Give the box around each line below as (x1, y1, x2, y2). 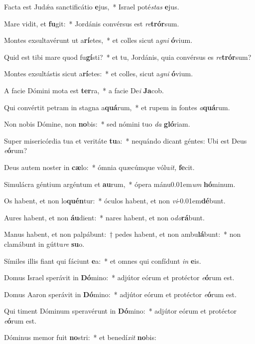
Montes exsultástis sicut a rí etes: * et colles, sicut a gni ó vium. (4, 68, 193, 79)
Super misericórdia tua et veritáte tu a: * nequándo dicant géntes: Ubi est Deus (4, 135, 247, 146)
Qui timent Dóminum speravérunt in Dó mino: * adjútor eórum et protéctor (4, 306, 237, 316)
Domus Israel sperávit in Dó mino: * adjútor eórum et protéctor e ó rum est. (4, 272, 235, 283)
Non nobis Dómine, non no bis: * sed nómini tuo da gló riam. (4, 119, 190, 129)
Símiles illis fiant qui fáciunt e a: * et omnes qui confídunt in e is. (4, 255, 201, 266)
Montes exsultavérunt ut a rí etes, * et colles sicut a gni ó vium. (4, 35, 193, 45)
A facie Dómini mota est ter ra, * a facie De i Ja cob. (4, 85, 164, 95)
